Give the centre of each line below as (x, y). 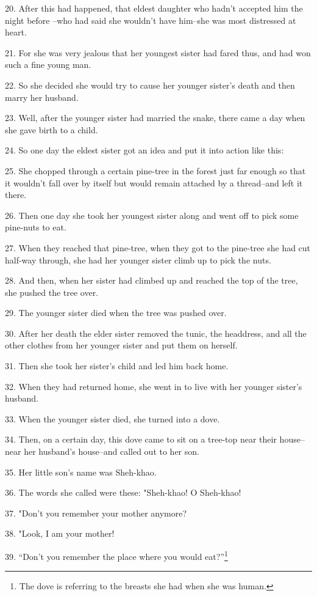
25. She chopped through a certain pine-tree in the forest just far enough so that (155, 170)
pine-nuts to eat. (36, 227)
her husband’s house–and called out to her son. (112, 451)
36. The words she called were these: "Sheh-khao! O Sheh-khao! (123, 492)
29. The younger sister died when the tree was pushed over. (116, 313)
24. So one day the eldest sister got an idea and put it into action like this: (144, 150)
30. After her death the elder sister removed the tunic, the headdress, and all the (156, 333)
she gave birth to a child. (52, 129)
